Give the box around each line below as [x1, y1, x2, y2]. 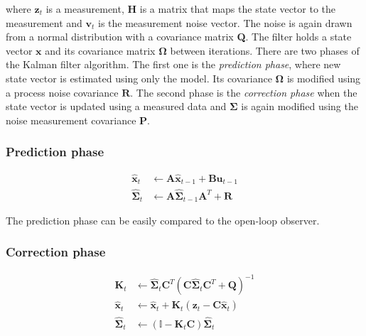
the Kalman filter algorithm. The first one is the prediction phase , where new [6, 57, 341, 72]
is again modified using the [241, 99, 358, 114]
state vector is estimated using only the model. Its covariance [6, 70, 272, 85]
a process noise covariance [6, 85, 119, 99]
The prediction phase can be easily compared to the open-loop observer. [6, 212, 320, 227]
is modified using [286, 70, 361, 85]
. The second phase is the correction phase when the [130, 85, 357, 99]
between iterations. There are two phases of [170, 43, 360, 58]
